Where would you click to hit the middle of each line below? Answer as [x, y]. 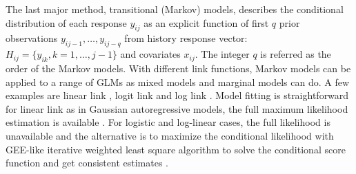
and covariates [150, 54]
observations [32, 38]
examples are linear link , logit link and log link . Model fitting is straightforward [177, 95]
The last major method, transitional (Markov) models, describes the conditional [175, 9]
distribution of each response [66, 22]
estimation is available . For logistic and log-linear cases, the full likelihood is [168, 122]
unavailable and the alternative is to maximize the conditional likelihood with [170, 135]
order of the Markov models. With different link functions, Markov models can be [178, 68]
